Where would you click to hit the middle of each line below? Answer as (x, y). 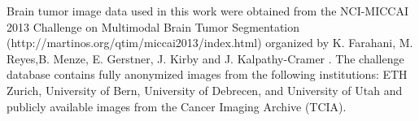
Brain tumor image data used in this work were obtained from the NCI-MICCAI (208, 11)
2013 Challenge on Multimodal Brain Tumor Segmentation (153, 26)
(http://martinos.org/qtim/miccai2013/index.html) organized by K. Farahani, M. (210, 43)
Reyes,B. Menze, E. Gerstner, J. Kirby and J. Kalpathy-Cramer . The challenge (205, 58)
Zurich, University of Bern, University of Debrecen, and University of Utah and (205, 90)
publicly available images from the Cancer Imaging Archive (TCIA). (177, 106)
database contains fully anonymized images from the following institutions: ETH (207, 74)
